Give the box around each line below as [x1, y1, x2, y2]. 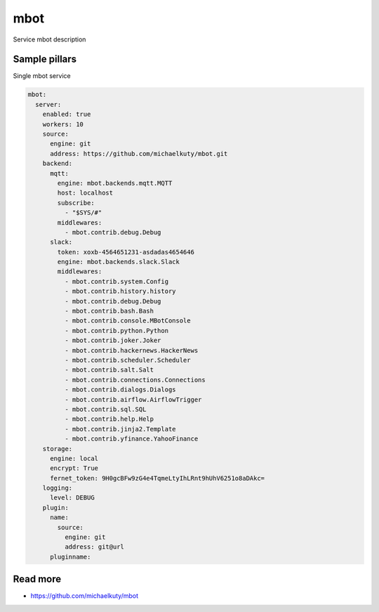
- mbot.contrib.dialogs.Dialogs [64, 386, 176, 393]
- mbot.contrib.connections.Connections [64, 376, 206, 384]
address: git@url [64, 543, 124, 551]
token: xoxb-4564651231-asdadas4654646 [57, 248, 194, 256]
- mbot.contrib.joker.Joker [64, 337, 161, 344]
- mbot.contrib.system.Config [64, 278, 168, 285]
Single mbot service [13, 72, 71, 80]
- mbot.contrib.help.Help [64, 415, 154, 423]
